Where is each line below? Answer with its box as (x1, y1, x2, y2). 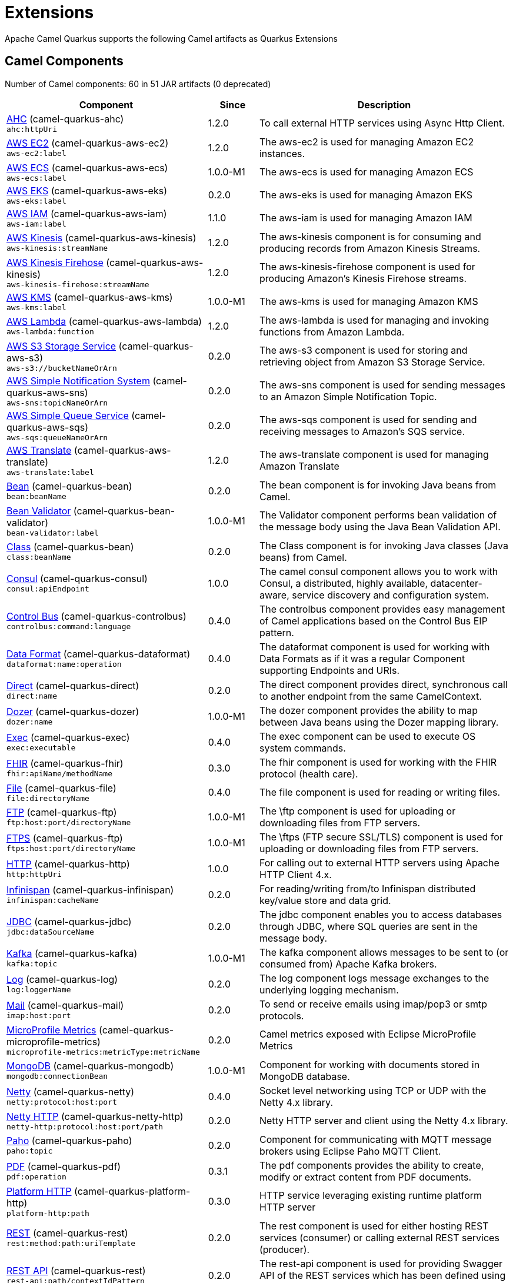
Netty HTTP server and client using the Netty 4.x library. (259, 1115, 508, 1127)
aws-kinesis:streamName (6, 244, 108, 253)
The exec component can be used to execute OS (259, 730, 476, 742)
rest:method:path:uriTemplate (6, 1239, 136, 1248)
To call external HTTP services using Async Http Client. (259, 117, 505, 129)
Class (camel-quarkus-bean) (6, 541, 134, 553)
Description (357, 98, 411, 111)
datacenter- (430, 577, 482, 589)
